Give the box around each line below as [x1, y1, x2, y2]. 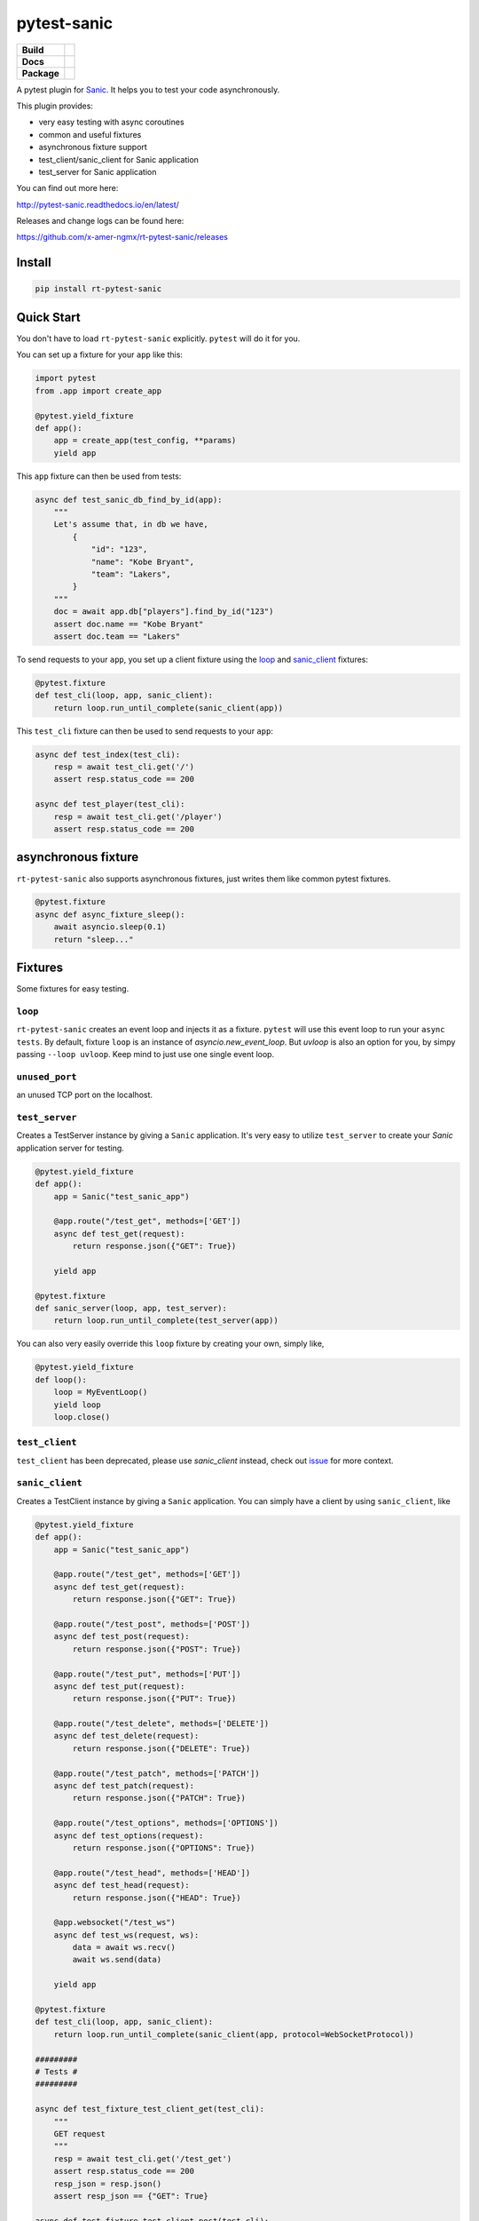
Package [21, 67, 59, 79]
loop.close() [53, 1412, 111, 1421]
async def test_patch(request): [53, 1781, 195, 1791]
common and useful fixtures [38, 129, 142, 139]
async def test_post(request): [53, 1631, 190, 1642]
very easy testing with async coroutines [38, 116, 185, 128]
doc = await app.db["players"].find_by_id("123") [53, 607, 274, 617]
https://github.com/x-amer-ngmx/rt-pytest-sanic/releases [16, 232, 228, 243]
